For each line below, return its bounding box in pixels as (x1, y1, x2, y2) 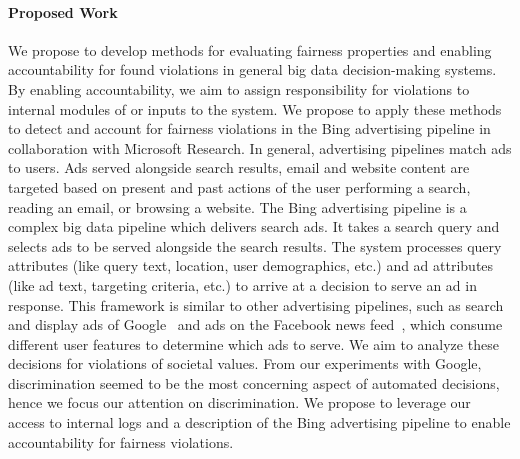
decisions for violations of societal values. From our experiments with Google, (8, 353, 482, 374)
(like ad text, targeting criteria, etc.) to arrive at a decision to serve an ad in (8, 274, 477, 295)
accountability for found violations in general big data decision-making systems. (8, 59, 497, 80)
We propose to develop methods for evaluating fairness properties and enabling (8, 39, 492, 60)
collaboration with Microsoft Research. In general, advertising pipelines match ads (8, 137, 512, 158)
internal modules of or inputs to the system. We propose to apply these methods (8, 98, 502, 119)
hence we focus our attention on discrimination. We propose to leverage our (8, 392, 471, 413)
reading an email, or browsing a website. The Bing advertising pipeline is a (8, 196, 467, 217)
